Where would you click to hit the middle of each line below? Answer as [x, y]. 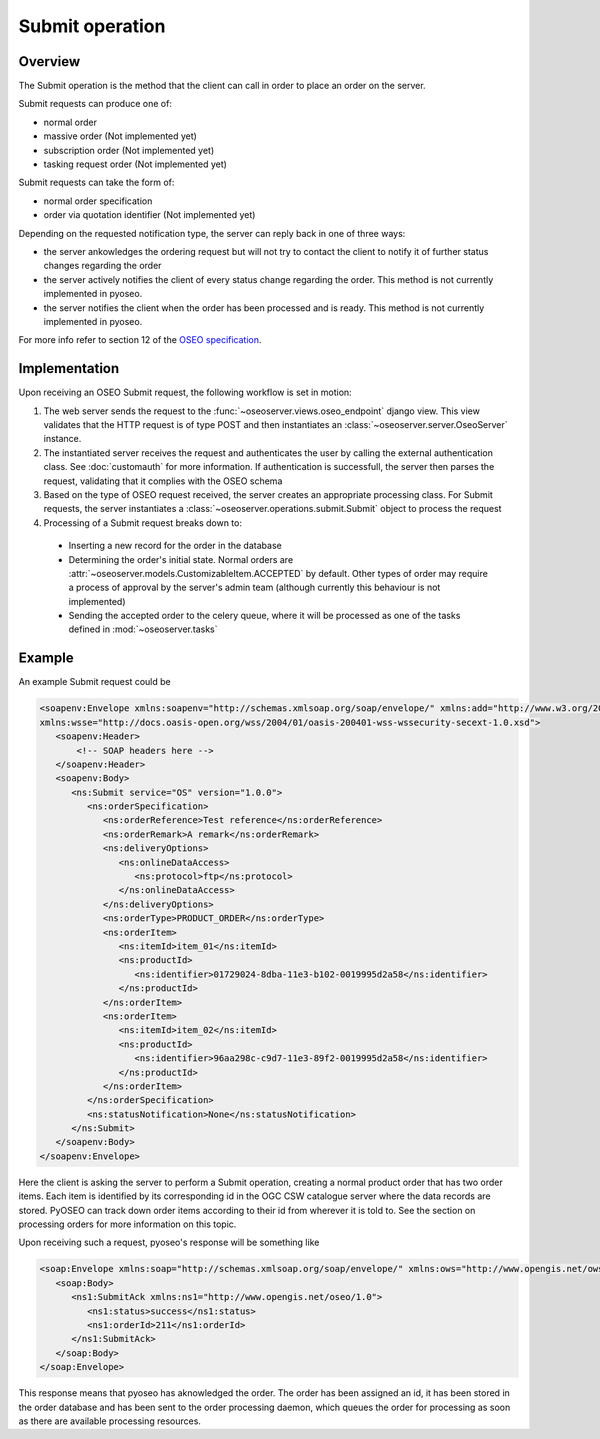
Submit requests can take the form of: [96, 182]
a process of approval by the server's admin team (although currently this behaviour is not [254, 587]
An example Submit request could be [94, 682]
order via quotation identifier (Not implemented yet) [149, 215]
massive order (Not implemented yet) [120, 136]
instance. [62, 439]
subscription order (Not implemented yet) [129, 150]
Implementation [69, 368]
